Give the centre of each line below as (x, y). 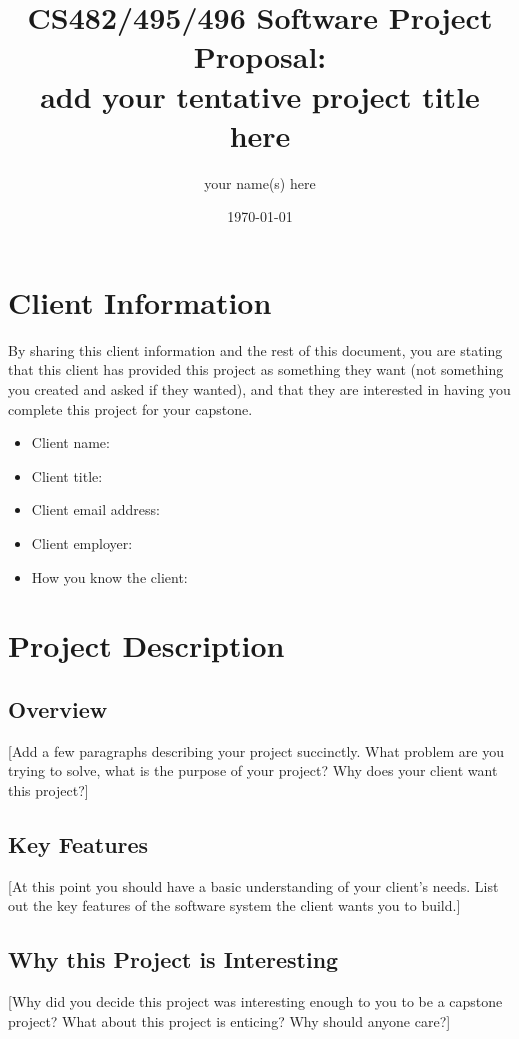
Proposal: (260, 56)
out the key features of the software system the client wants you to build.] (234, 905)
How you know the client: (109, 576)
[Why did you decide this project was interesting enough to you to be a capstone (255, 1001)
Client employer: (82, 542)
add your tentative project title (260, 95)
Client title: (67, 475)
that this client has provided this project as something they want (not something (256, 369)
